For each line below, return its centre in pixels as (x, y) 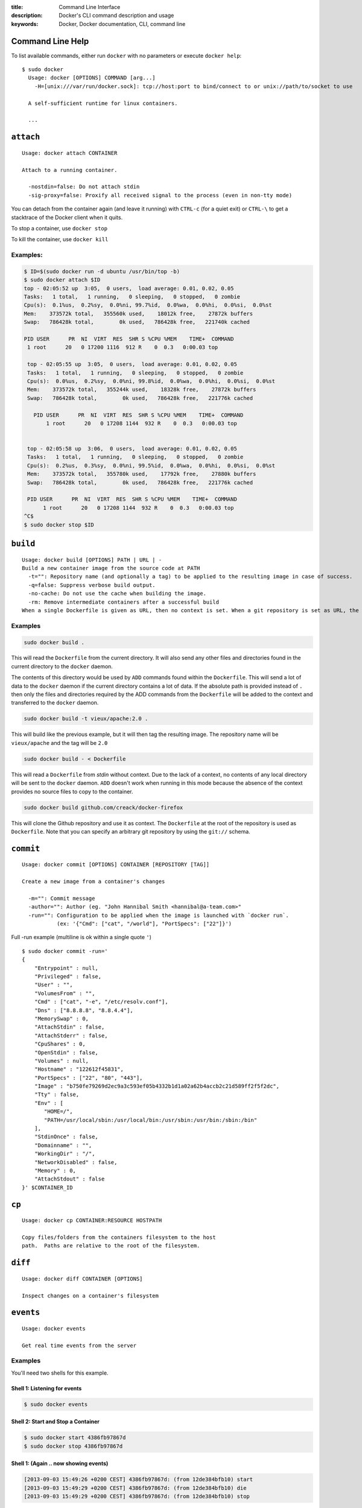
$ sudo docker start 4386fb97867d (75, 1438)
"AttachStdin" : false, (69, 1027)
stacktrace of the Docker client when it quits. (67, 217)
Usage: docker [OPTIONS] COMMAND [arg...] (92, 78)
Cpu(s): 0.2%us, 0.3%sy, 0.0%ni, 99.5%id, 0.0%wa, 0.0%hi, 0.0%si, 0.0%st (151, 465)
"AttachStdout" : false (69, 1179)
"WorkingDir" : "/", (65, 1154)
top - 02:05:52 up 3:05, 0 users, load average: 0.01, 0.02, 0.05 (129, 288)
